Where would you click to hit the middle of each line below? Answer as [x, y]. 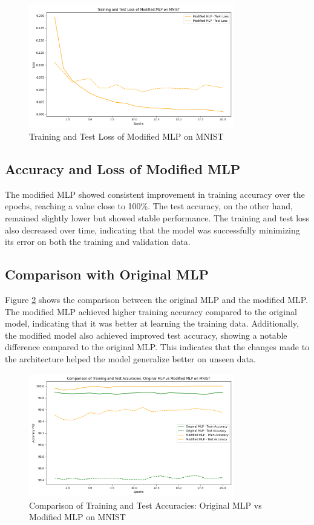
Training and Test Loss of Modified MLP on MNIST [126, 136]
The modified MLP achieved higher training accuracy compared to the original [151, 311]
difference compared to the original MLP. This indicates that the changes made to [157, 347]
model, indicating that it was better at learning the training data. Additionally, [152, 323]
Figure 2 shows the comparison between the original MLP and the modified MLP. [157, 300]
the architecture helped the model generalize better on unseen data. [130, 359]
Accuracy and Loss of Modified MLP [123, 169]
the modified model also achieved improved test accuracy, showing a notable [146, 335]
